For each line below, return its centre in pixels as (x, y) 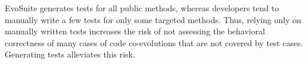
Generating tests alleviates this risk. (70, 54)
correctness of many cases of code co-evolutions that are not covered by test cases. (154, 42)
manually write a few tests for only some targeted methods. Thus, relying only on (153, 19)
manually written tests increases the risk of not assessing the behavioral (135, 31)
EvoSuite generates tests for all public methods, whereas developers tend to (142, 8)
